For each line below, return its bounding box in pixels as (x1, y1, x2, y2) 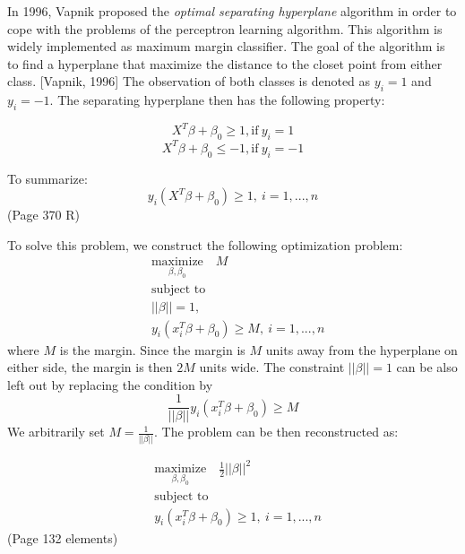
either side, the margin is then (7, 358, 173, 377)
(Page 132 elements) (7, 528, 118, 547)
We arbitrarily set (7, 422, 105, 441)
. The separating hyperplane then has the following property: (49, 91, 385, 109)
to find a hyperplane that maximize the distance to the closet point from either (7, 54, 443, 73)
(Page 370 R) (7, 205, 80, 224)
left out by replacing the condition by (7, 375, 213, 394)
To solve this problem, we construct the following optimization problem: (7, 235, 403, 254)
